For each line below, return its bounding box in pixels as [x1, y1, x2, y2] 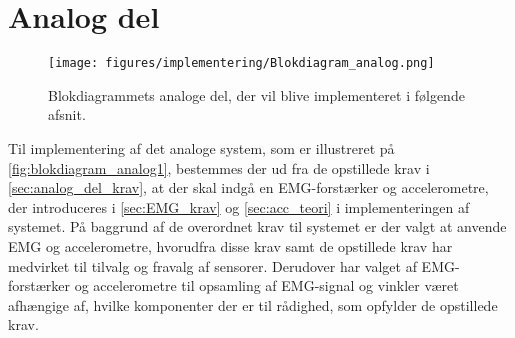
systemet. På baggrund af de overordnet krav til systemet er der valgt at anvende [8, 216, 507, 237]
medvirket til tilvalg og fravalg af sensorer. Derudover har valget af [8, 255, 417, 276]
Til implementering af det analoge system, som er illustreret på [8, 137, 395, 158]
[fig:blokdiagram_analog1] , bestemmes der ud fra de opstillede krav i [8, 157, 430, 178]
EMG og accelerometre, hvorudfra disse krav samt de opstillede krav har [8, 235, 453, 256]
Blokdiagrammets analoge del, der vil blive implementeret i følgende [48, 84, 465, 105]
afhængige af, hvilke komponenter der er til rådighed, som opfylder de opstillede [8, 294, 498, 315]
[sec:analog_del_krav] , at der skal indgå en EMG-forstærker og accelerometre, [8, 177, 489, 198]
